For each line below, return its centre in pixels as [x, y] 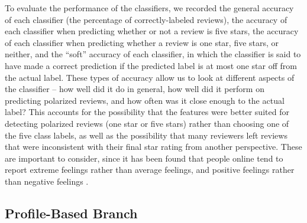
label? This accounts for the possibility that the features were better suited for [147, 112]
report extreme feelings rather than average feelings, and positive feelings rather [150, 170]
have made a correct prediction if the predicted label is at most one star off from [151, 65]
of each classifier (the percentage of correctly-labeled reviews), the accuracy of [146, 19]
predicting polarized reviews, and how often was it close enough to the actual [145, 100]
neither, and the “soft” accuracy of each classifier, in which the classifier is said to [153, 54]
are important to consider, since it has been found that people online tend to [144, 158]
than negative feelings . [47, 181]
